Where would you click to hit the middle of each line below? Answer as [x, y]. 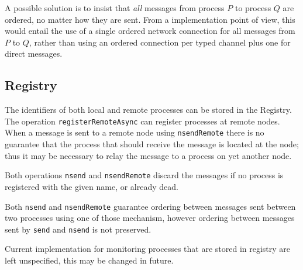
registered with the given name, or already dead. [92, 186]
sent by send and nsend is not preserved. [78, 229]
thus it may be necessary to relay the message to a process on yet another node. [148, 155]
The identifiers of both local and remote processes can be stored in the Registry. [148, 110]
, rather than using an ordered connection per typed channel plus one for [160, 42]
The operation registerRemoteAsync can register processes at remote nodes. [142, 121]
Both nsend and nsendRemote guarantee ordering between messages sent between [150, 206]
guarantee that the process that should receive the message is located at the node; [152, 144]
